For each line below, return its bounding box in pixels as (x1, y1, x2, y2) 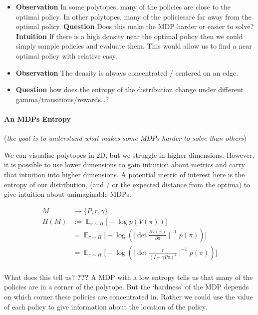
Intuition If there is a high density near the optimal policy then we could (15, 31, 243, 41)
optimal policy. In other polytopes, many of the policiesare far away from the (15, 11, 252, 22)
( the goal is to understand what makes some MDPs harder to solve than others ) (4, 133, 247, 143)
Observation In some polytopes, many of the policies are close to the (15, 2, 231, 12)
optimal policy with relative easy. (15, 50, 117, 61)
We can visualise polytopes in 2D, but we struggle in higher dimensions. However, (4, 149, 255, 160)
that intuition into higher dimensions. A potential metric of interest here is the (4, 169, 245, 179)
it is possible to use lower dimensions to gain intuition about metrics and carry (4, 159, 245, 170)
